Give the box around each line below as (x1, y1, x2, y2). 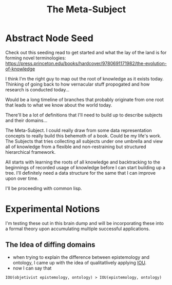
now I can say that (12, 265, 52, 271)
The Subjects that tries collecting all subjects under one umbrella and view (5, 138, 163, 144)
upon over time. (5, 175, 39, 181)
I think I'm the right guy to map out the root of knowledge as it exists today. (5, 75, 164, 82)
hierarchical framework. (5, 149, 56, 155)
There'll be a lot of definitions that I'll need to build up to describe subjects (5, 112, 163, 118)
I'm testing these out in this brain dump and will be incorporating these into (5, 220, 164, 226)
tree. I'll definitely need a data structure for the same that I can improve (5, 170, 156, 176)
